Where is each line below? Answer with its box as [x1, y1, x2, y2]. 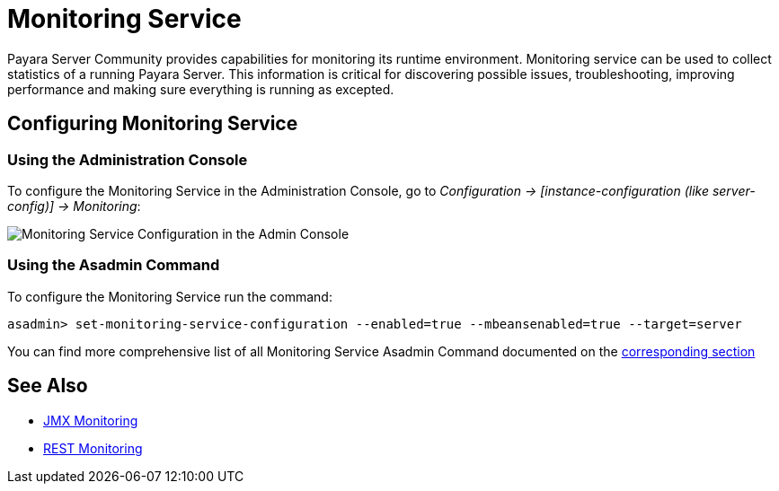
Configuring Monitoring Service [7, 112, 298, 136]
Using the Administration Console [7, 150, 248, 169]
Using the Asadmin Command [7, 256, 220, 275]
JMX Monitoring [43, 412, 138, 428]
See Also [7, 374, 88, 398]
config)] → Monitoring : [7, 197, 141, 214]
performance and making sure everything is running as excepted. [7, 81, 394, 97]
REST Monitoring [43, 440, 143, 456]
